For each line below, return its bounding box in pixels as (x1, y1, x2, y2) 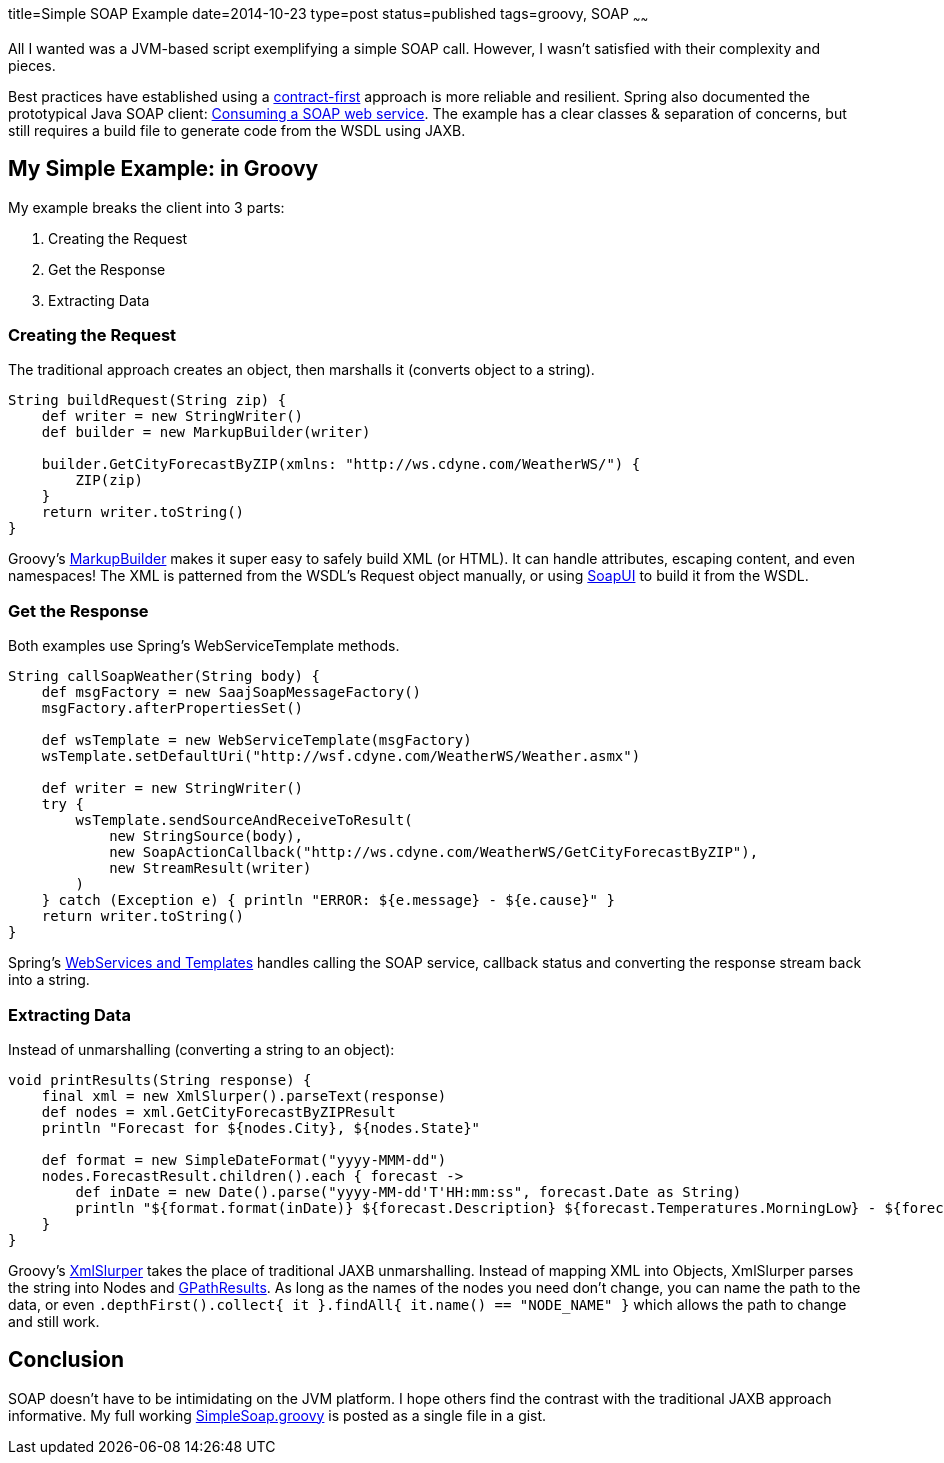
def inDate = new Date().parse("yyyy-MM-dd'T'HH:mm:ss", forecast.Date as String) (75, 1183, 742, 1200)
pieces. (8, 56, 56, 74)
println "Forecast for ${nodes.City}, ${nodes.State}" (41, 1119, 481, 1136)
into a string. (8, 971, 90, 989)
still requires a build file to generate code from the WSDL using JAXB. (8, 121, 466, 139)
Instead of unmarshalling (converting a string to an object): (8, 1040, 395, 1058)
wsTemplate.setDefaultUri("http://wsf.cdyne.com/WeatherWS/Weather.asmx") (41, 748, 641, 765)
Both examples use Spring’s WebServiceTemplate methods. (8, 637, 400, 655)
